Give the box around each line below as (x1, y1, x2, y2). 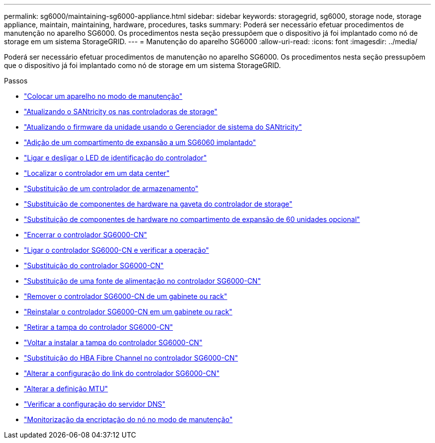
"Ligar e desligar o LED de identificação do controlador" (24, 153, 207, 162)
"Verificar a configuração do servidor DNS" (24, 400, 166, 408)
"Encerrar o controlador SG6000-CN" (24, 230, 147, 239)
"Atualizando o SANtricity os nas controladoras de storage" (24, 107, 217, 116)
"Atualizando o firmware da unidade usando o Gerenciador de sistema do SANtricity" (24, 123, 302, 131)
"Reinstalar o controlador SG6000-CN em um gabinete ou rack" (24, 307, 232, 316)
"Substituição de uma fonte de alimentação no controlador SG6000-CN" (24, 277, 261, 285)
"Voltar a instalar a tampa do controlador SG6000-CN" (24, 338, 203, 347)
